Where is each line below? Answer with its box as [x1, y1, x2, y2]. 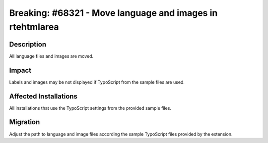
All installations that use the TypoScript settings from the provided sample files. [9, 105, 171, 111]
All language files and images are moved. [9, 53, 94, 59]
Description [9, 40, 47, 48]
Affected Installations [9, 92, 78, 100]
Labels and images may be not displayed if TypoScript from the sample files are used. [9, 79, 185, 85]
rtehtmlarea [9, 21, 59, 32]
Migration [9, 118, 40, 126]
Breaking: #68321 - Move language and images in [9, 7, 218, 18]
